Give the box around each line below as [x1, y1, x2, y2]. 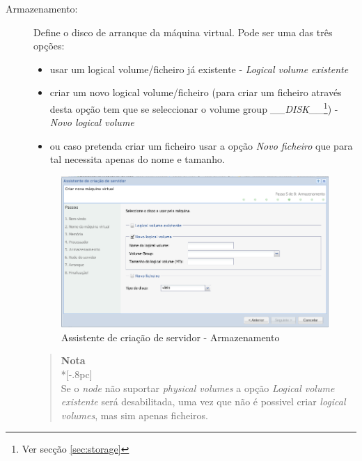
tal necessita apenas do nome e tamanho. [49, 152, 225, 166]
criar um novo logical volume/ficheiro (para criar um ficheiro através [49, 85, 342, 100]
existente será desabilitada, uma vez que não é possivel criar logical [61, 394, 346, 409]
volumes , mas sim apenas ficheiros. [61, 407, 209, 422]
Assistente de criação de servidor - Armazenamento [61, 329, 280, 344]
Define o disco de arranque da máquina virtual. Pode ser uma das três [33, 24, 333, 39]
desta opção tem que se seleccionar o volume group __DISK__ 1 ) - [49, 99, 338, 116]
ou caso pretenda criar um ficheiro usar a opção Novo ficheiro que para [49, 138, 353, 153]
